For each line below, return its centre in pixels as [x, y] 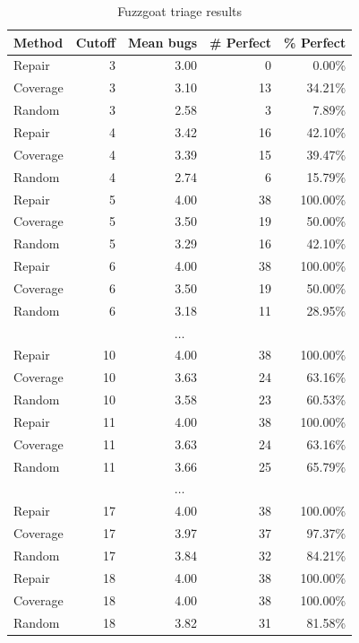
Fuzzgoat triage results [180, 11]
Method [38, 42]
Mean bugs [162, 42]
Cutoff [95, 42]
